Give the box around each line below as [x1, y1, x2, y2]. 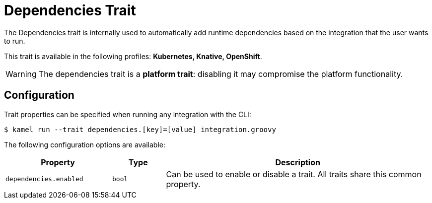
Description [275, 157, 320, 167]
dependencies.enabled [5, 175, 83, 183]
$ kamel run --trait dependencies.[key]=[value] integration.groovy [4, 125, 276, 134]
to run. [4, 36, 25, 45]
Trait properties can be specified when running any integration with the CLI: [4, 110, 251, 119]
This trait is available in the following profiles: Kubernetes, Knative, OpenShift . [4, 52, 262, 61]
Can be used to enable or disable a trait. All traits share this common [166, 169, 422, 179]
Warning [5, 68, 37, 79]
